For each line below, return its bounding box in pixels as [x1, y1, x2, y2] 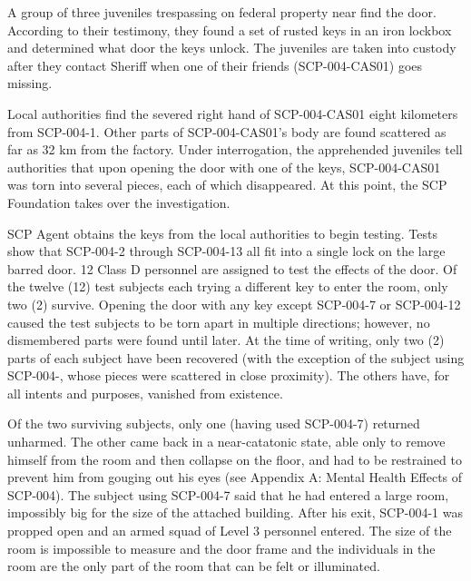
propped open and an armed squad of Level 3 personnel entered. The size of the [7, 521, 452, 540]
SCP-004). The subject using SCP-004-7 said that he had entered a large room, [7, 485, 449, 504]
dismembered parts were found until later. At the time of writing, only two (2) [7, 330, 445, 350]
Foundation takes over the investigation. [7, 192, 231, 212]
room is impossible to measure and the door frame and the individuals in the [7, 538, 436, 557]
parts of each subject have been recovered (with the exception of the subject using [7, 348, 465, 367]
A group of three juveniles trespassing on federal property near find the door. [7, 3, 437, 21]
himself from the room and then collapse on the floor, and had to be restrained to [7, 449, 462, 468]
